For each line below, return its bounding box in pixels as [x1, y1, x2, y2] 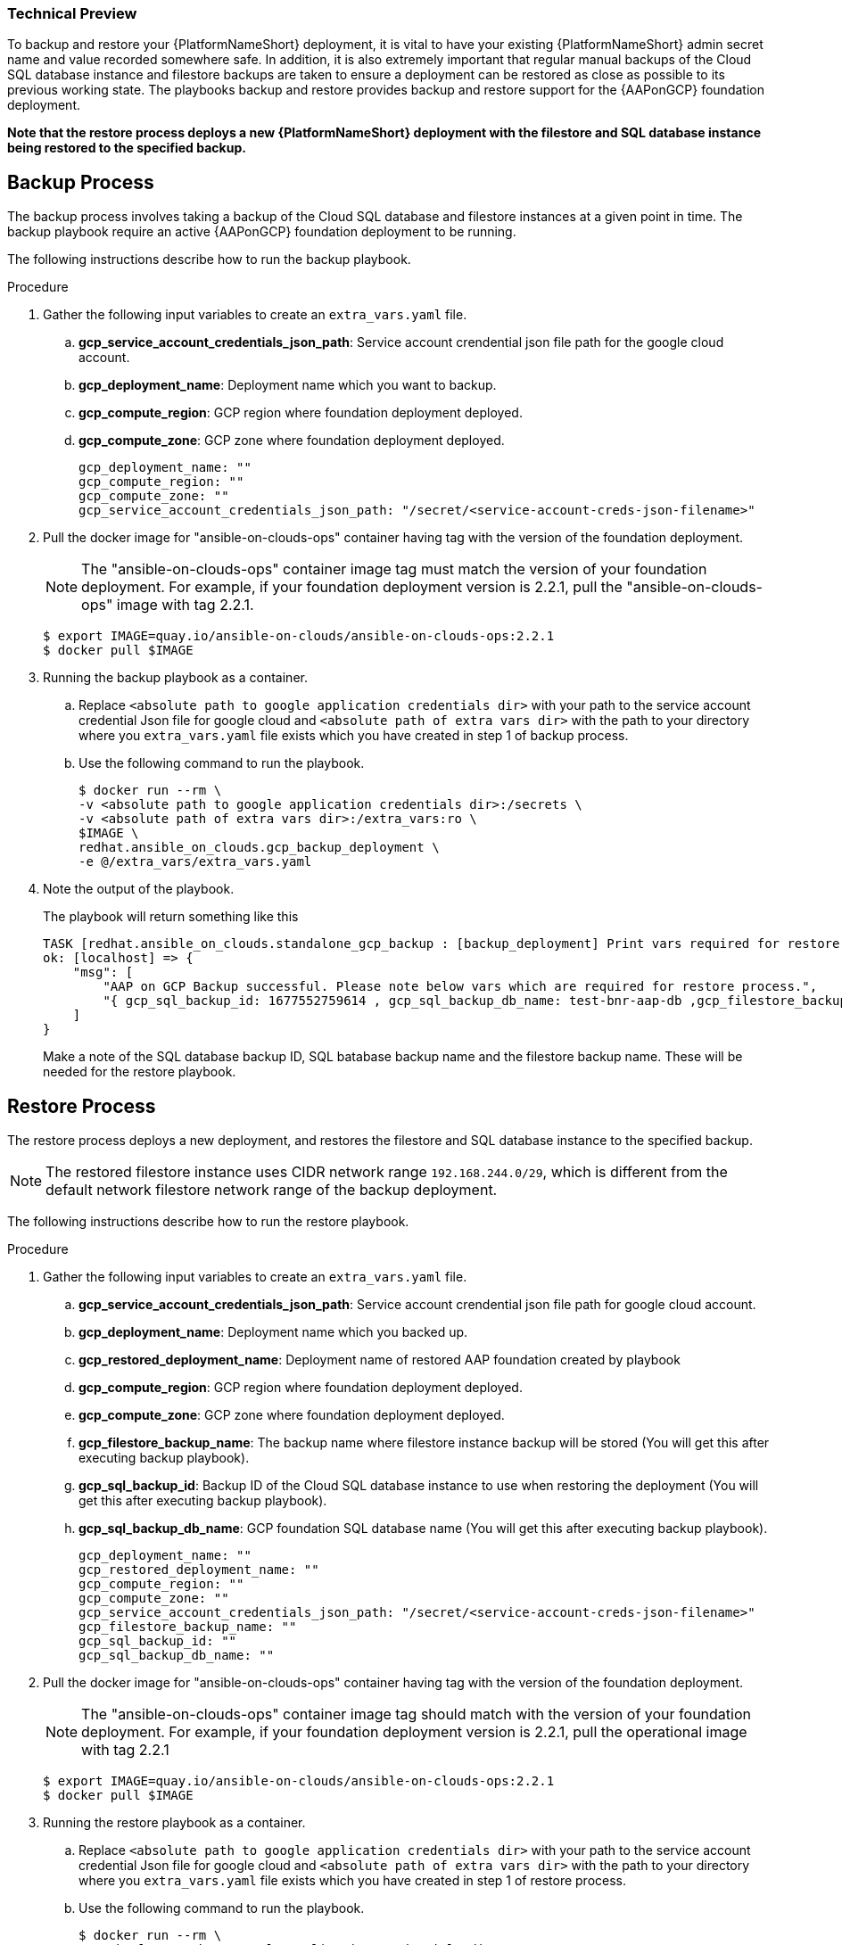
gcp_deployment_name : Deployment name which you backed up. [78, 1324, 468, 1340]
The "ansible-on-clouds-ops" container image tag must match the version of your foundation [81, 560, 707, 579]
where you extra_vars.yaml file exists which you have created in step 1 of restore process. [78, 1873, 627, 1889]
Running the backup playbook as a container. [43, 670, 308, 686]
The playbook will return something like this [43, 909, 299, 925]
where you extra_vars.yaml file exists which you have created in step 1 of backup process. [78, 728, 629, 744]
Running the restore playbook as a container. [43, 1815, 306, 1831]
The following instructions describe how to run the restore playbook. [7, 1214, 409, 1230]
